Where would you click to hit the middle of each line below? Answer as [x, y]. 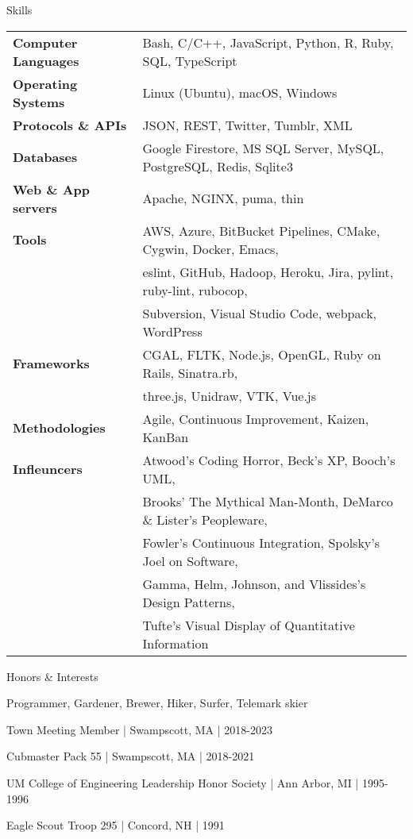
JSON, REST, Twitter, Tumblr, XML [247, 125]
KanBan [166, 437]
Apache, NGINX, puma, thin [223, 198]
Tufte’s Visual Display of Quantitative [249, 625]
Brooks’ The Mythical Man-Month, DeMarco [268, 501]
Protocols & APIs [70, 125]
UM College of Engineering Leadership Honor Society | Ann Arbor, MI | [183, 782]
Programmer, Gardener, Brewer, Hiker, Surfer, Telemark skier [157, 703]
